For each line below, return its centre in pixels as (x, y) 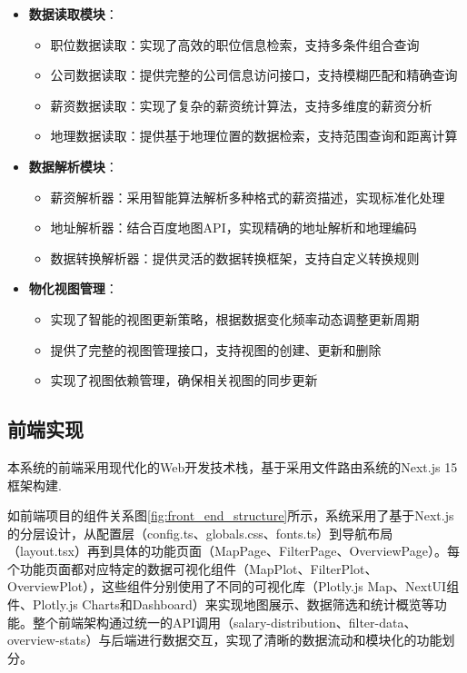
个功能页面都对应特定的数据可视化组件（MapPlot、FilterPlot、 (193, 568)
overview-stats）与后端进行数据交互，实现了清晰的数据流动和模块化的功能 (225, 640)
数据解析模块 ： (73, 166)
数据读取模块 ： (73, 14)
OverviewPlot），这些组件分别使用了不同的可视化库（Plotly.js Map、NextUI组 (233, 586)
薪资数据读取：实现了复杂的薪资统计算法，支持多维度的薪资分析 (241, 105)
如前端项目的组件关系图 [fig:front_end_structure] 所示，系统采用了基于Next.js (231, 515)
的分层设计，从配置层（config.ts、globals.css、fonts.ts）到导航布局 (200, 533)
